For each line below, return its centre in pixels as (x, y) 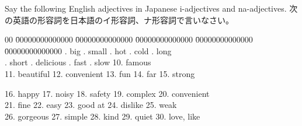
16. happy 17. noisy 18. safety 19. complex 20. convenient (107, 93)
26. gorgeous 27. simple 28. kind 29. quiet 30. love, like (103, 116)
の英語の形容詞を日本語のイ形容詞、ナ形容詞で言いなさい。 (119, 20)
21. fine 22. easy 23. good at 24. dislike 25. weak (91, 105)
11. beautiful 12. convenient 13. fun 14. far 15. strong (100, 73)
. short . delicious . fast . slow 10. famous (78, 62)
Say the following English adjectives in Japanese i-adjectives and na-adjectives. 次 (151, 8)
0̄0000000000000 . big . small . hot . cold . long (88, 50)
